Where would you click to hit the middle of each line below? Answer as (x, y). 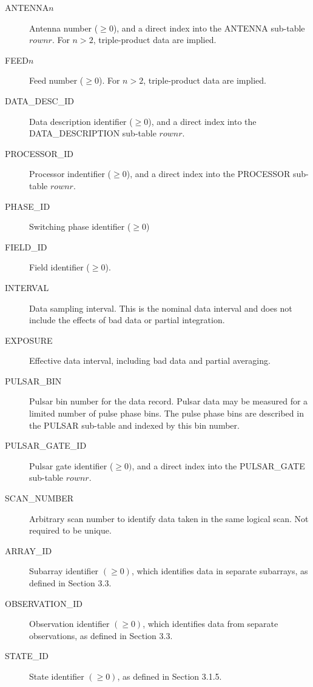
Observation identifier (69, 624)
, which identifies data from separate (210, 624)
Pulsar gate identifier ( (71, 465)
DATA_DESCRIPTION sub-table (93, 133)
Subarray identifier (64, 571)
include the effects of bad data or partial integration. (127, 320)
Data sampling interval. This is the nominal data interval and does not (161, 308)
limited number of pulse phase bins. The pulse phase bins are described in (167, 413)
